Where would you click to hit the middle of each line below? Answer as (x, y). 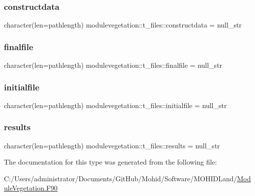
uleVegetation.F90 (31, 188)
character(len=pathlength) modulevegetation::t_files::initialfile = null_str (115, 105)
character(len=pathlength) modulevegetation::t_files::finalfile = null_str (113, 65)
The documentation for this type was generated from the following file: (111, 162)
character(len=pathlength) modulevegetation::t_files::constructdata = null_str (123, 25)
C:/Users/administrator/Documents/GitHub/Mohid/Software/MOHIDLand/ (121, 178)
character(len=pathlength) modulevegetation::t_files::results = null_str (112, 145)
